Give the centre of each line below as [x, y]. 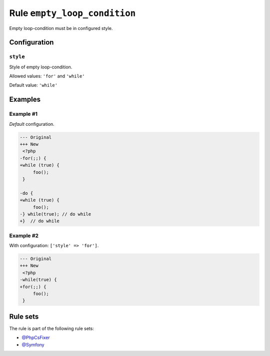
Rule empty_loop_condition [72, 13]
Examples [25, 100]
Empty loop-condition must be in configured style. [61, 28]
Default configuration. [32, 124]
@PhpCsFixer [36, 338]
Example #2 [24, 236]
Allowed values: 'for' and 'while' [47, 76]
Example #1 [23, 114]
